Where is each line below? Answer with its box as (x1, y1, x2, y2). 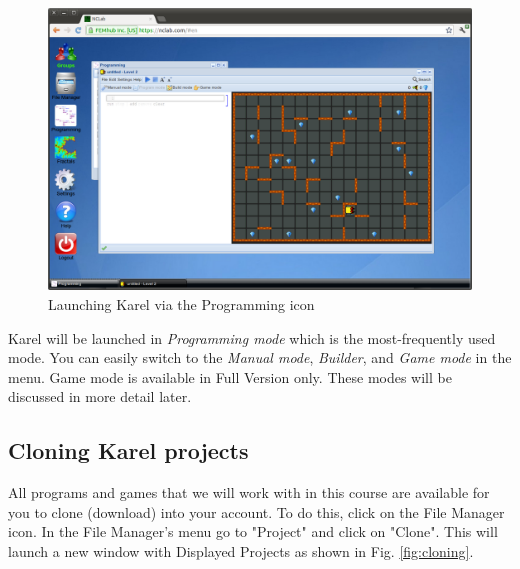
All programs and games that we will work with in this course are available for (8, 482, 490, 503)
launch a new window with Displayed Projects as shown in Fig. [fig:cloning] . (8, 540, 474, 561)
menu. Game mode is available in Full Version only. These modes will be (8, 366, 452, 387)
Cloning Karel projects (8, 435, 249, 466)
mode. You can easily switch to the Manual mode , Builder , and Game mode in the (8, 347, 512, 368)
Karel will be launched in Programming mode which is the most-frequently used (8, 327, 496, 348)
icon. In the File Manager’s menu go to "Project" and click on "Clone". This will (8, 521, 498, 542)
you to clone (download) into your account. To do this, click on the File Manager (8, 501, 505, 522)
